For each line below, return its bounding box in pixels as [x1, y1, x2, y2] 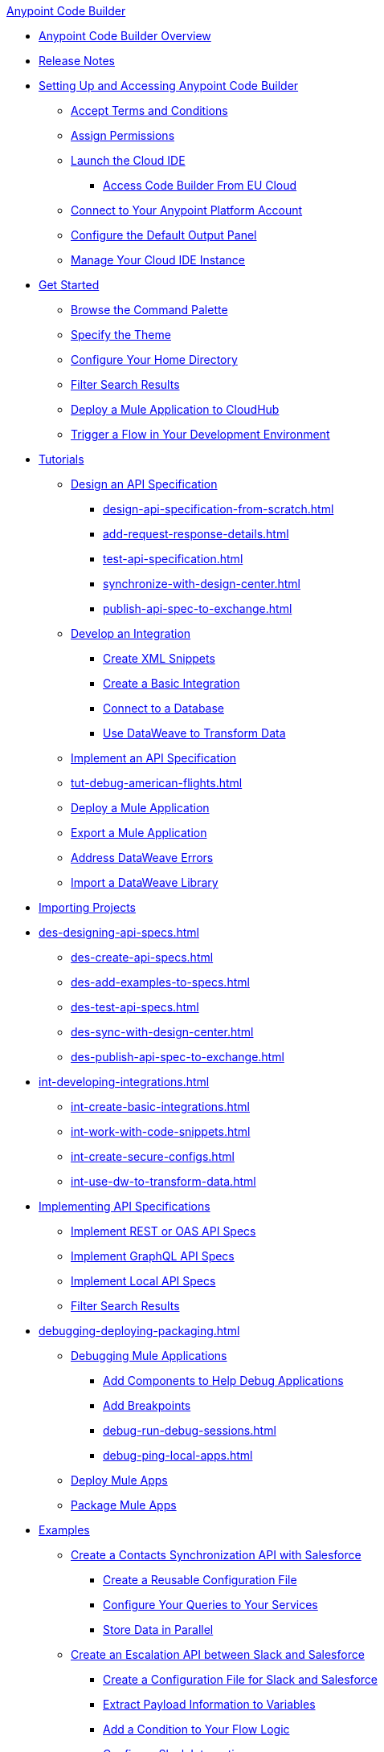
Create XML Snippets [103, 651, 215, 665]
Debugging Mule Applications [71, 1349, 227, 1362]
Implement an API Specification [71, 751, 237, 765]
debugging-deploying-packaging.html [39, 1324, 240, 1337]
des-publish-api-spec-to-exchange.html [71, 1050, 284, 1064]
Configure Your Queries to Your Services [103, 1598, 318, 1611]
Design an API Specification [71, 477, 218, 491]
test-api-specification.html [103, 552, 243, 566]
